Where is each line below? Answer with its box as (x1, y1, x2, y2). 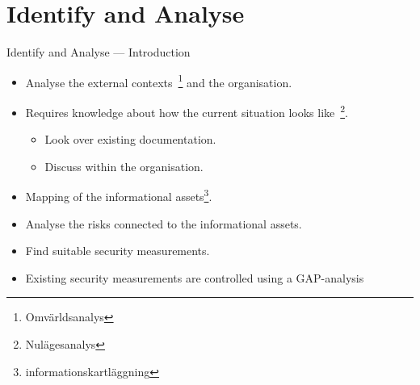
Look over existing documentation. (44, 131, 216, 148)
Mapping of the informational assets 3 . (25, 186, 212, 205)
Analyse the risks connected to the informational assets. (25, 215, 302, 232)
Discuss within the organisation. (44, 157, 204, 174)
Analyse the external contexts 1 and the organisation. (25, 71, 292, 90)
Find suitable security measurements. (25, 242, 210, 259)
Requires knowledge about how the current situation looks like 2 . (25, 101, 348, 120)
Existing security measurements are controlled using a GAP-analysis (25, 269, 364, 286)
